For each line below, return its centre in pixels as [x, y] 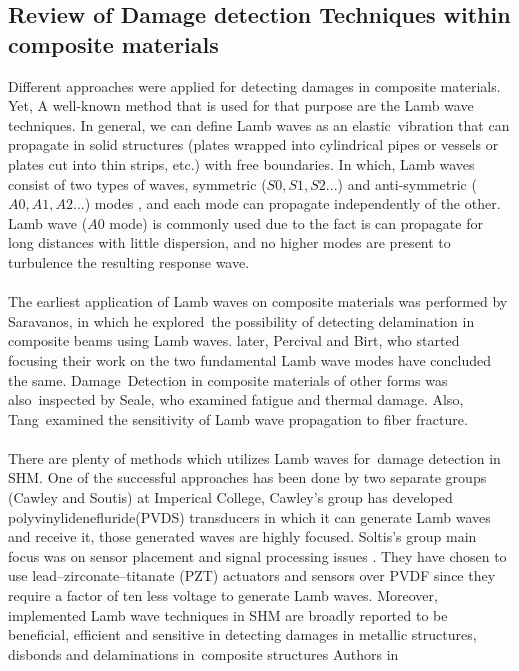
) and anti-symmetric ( [407, 183]
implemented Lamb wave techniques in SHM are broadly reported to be [228, 614]
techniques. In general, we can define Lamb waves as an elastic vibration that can [259, 124]
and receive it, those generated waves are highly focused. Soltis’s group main [242, 536]
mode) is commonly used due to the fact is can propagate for [296, 222]
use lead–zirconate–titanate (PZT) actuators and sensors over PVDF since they [252, 575]
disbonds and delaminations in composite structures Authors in [203, 653]
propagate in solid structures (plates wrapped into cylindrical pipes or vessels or [253, 144]
